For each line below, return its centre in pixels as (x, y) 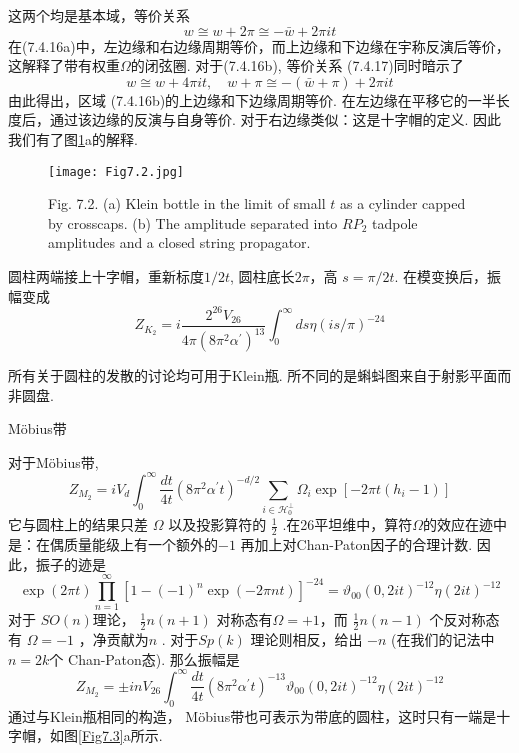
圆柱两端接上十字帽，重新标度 (106, 276)
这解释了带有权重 (64, 65)
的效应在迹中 (465, 524)
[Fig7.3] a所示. (120, 735)
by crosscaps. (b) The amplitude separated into (193, 222)
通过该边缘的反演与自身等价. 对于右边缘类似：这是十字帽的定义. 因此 (275, 119)
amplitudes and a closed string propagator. (179, 242)
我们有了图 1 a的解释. (73, 138)
